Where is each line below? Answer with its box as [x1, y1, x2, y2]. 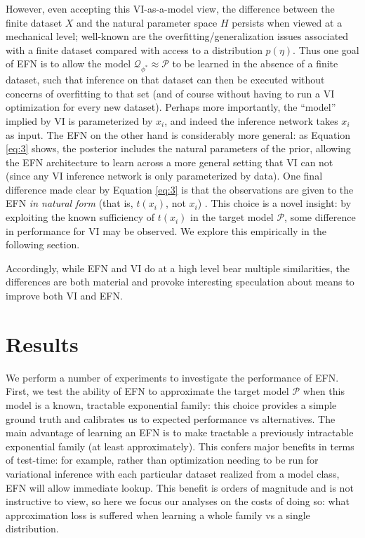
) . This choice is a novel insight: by [197, 196, 352, 210]
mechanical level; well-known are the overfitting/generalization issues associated [6, 29, 349, 43]
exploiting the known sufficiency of [6, 210, 155, 224]
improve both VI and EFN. [6, 288, 123, 303]
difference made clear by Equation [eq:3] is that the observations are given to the [6, 182, 354, 196]
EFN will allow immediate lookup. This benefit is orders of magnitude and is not [6, 480, 354, 495]
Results [6, 329, 79, 358]
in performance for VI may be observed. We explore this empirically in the [6, 223, 326, 238]
